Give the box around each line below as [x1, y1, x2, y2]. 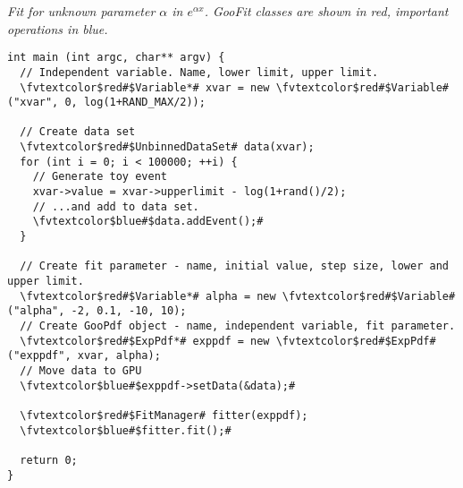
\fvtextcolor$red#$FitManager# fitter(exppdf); [20, 408, 308, 422]
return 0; [20, 453, 78, 467]
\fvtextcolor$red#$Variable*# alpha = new [20, 289, 276, 303]
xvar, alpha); [77, 349, 161, 363]
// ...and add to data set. [32, 200, 199, 213]
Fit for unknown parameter [7, 2, 156, 20]
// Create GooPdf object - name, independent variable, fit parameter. [20, 320, 456, 332]
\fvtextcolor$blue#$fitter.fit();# [20, 424, 231, 437]
